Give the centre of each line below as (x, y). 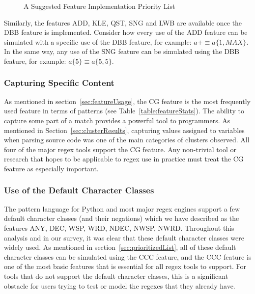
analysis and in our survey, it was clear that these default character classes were (124, 237)
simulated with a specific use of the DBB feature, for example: (98, 41)
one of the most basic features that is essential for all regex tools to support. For (125, 266)
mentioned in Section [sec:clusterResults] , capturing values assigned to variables (124, 130)
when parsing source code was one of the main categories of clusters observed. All (127, 140)
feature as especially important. (51, 168)
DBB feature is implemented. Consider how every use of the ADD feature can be (126, 32)
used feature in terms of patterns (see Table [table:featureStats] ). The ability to (124, 111)
